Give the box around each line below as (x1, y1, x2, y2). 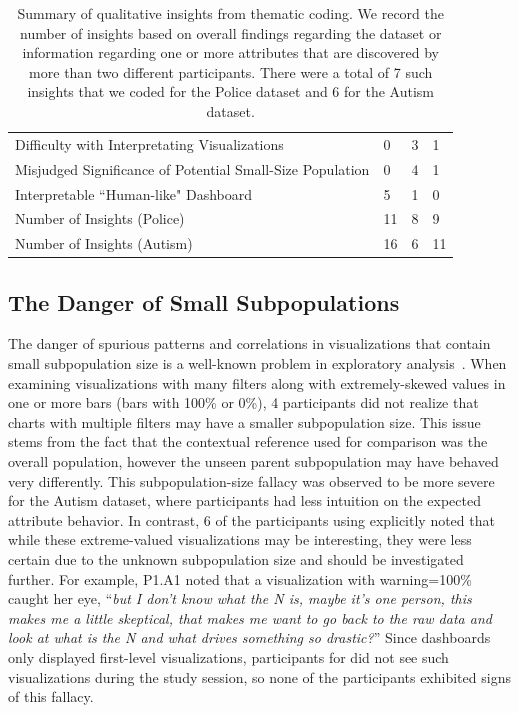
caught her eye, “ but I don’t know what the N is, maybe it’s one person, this (8, 588, 472, 609)
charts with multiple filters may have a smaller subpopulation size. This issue (8, 411, 481, 432)
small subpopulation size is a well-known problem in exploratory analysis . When (8, 353, 507, 374)
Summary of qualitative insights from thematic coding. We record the (17, 3, 444, 23)
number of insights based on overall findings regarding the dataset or (20, 22, 442, 43)
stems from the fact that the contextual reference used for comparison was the (8, 431, 488, 452)
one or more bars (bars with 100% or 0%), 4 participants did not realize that (8, 392, 479, 413)
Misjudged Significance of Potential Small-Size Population (15, 158, 370, 179)
